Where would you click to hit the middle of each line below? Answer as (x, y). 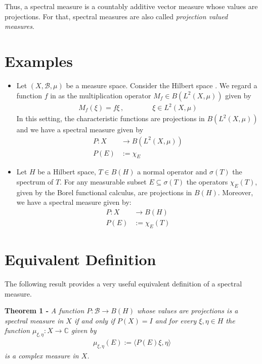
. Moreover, (235, 192)
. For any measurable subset (103, 182)
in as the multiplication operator (101, 95)
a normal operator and (172, 172)
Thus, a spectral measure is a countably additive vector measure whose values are (131, 6)
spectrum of (35, 182)
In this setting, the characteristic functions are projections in (111, 118)
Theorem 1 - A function (45, 311)
